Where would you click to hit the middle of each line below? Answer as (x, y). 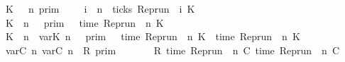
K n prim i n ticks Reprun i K (100, 8)
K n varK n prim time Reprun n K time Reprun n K (153, 36)
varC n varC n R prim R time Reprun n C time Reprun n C (172, 50)
